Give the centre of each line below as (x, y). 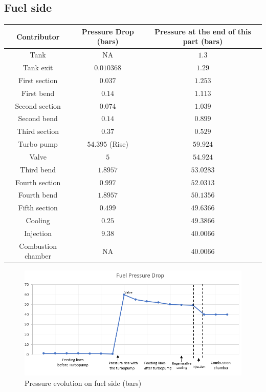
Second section (38, 105)
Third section (38, 131)
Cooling (38, 220)
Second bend (38, 118)
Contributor (38, 36)
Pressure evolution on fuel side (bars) (83, 383)
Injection (38, 233)
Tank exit (38, 67)
